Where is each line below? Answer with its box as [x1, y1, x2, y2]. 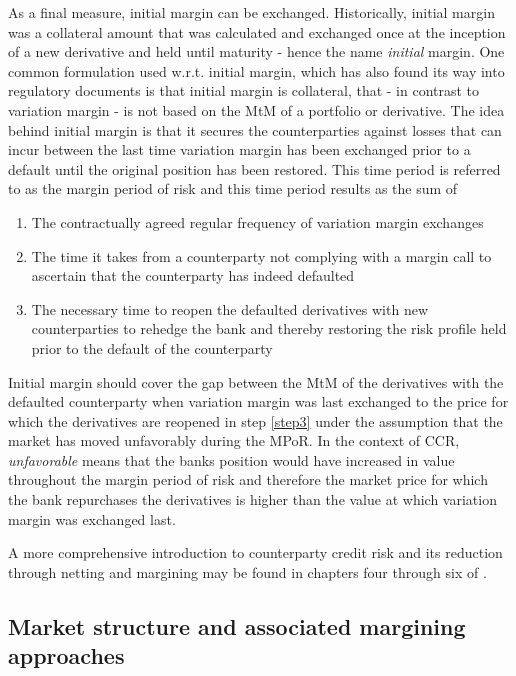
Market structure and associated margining [8, 610, 466, 641]
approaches [8, 640, 125, 671]
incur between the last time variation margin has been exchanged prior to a [8, 139, 471, 160]
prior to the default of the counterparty [31, 337, 273, 358]
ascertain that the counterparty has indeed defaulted [31, 265, 355, 286]
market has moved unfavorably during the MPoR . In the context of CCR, [8, 430, 460, 451]
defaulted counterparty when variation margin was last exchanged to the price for [8, 391, 509, 412]
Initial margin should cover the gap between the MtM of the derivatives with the [8, 371, 504, 392]
